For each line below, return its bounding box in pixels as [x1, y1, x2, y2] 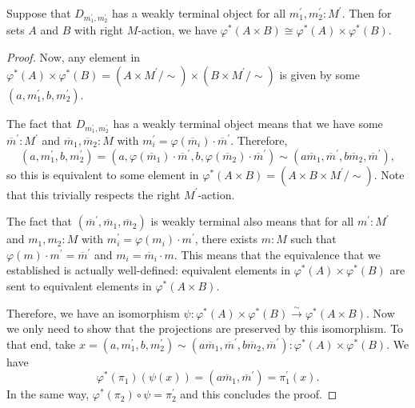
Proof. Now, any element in [6, 49, 141, 66]
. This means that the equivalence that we [174, 246, 381, 262]
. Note [373, 166, 405, 182]
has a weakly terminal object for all [112, 5, 286, 21]
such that [290, 230, 337, 247]
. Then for [341, 5, 392, 21]
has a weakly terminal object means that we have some [113, 114, 383, 131]
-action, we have [138, 22, 217, 38]
